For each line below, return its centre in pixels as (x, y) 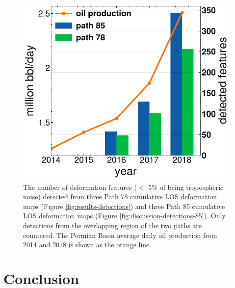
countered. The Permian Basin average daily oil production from (120, 235)
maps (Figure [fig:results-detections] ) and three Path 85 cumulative (124, 206)
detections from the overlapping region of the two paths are (112, 225)
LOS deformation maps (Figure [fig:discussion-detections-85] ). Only (124, 216)
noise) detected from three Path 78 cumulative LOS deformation (120, 196)
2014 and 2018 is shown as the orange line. (87, 245)
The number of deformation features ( (80, 187)
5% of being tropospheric (186, 187)
